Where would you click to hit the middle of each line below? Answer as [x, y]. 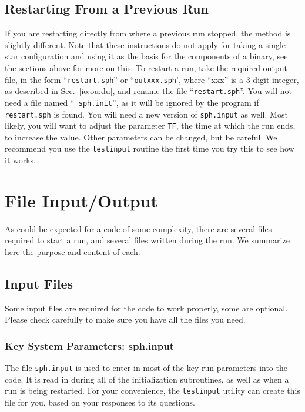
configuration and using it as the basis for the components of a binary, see [155, 56]
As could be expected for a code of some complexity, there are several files [138, 228]
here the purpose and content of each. [73, 252]
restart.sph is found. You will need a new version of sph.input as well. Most [146, 114]
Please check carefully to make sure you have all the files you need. [125, 319]
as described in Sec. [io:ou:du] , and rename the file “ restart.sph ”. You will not [148, 91]
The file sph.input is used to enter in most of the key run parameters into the [146, 368]
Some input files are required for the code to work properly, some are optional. [146, 308]
